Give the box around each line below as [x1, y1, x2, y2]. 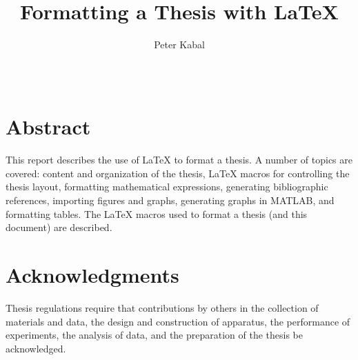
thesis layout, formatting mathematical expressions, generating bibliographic [6, 179, 328, 194]
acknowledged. [6, 341, 66, 355]
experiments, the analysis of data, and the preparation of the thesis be [6, 328, 304, 342]
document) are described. [6, 220, 112, 234]
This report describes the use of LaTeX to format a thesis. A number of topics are [6, 152, 352, 167]
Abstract [6, 112, 91, 141]
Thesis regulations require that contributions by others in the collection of [6, 300, 319, 314]
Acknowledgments [6, 261, 179, 288]
